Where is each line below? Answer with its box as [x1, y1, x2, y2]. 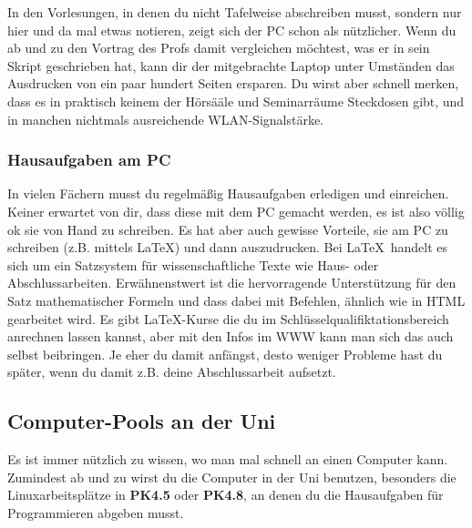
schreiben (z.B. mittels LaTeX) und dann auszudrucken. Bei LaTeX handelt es [7, 238, 447, 257]
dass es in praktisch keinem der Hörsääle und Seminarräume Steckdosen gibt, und [7, 91, 465, 110]
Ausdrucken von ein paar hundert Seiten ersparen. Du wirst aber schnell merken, [7, 74, 459, 93]
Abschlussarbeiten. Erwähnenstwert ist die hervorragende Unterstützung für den [7, 273, 457, 292]
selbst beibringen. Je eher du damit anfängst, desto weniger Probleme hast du [7, 344, 443, 363]
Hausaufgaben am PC [7, 148, 171, 171]
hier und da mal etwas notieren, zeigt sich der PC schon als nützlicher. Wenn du [7, 20, 457, 39]
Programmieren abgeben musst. [7, 503, 184, 522]
